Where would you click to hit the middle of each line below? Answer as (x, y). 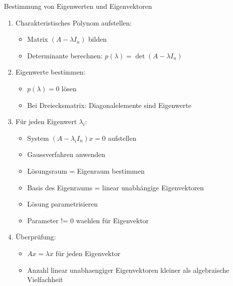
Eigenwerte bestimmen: (51, 72)
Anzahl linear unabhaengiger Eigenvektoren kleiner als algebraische (128, 270)
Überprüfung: (36, 237)
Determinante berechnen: (65, 55)
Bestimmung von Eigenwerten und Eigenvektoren (78, 6)
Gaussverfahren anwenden (66, 154)
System (38, 138)
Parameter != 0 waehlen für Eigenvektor (88, 220)
